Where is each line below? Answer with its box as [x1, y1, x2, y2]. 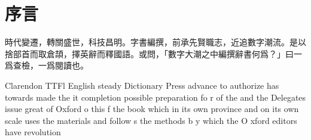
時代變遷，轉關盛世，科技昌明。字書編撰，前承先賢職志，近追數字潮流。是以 [5, 36, 306, 48]
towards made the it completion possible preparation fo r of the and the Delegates [5, 91, 306, 103]
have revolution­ [5, 126, 61, 138]
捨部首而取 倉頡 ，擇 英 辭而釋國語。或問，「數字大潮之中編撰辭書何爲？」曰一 [5, 47, 302, 60]
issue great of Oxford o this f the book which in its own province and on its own [5, 102, 299, 115]
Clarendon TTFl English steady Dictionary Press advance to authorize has [5, 79, 279, 91]
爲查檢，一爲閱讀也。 [5, 59, 89, 71]
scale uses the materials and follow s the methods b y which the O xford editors [5, 114, 297, 126]
